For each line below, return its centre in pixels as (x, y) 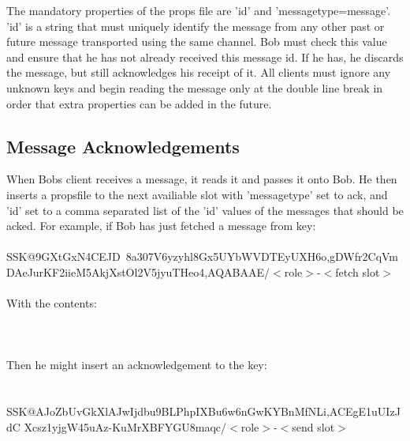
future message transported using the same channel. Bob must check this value (197, 41)
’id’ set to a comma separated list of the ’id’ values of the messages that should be (205, 210)
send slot (313, 426)
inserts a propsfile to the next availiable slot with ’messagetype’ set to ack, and (197, 194)
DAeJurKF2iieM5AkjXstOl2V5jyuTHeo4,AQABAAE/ (138, 271)
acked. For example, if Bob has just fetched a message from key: (161, 226)
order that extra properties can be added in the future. (139, 103)
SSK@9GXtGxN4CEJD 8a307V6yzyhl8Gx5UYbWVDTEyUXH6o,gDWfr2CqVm (203, 256)
